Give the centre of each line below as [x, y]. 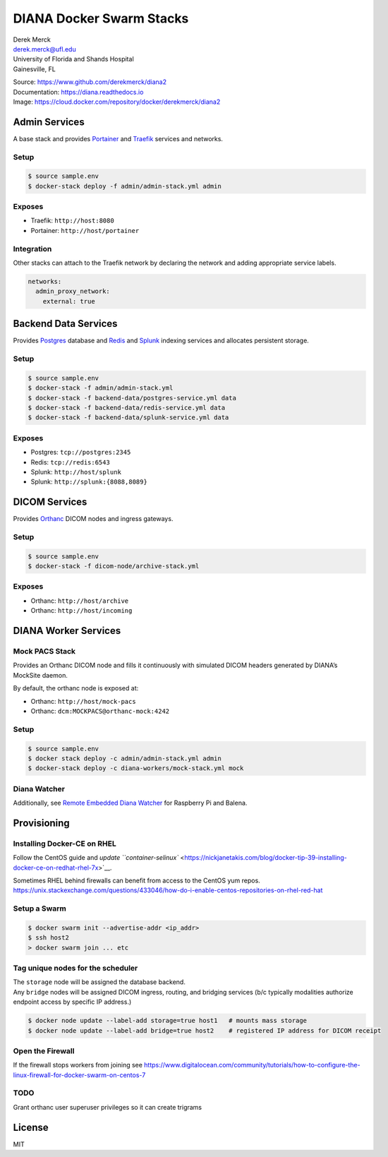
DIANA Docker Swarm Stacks [101, 18]
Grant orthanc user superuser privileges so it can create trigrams [108, 1107]
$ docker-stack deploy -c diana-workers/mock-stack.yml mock [136, 768]
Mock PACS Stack [44, 652]
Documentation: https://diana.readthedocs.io [78, 92]
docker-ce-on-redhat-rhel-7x [56, 868]
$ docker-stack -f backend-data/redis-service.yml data [127, 407]
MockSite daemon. [41, 675]
